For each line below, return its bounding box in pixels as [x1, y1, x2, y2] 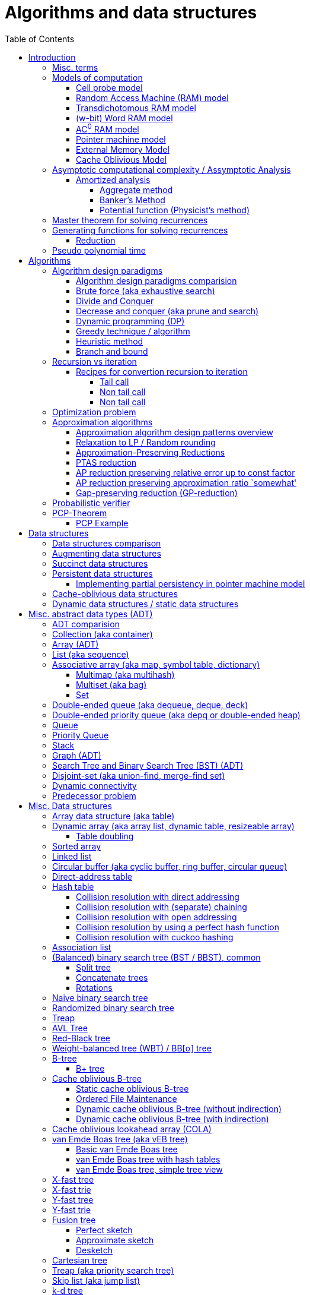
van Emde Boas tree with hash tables [76, 1154, 220, 1165]
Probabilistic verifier [52, 498, 130, 508]
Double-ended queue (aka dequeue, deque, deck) [52, 700, 248, 710]
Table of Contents [5, 33, 75, 44]
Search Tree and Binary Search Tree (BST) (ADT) [52, 760, 244, 771]
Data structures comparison [52, 538, 161, 549]
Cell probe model [76, 82, 143, 93]
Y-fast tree [52, 1195, 94, 1205]
